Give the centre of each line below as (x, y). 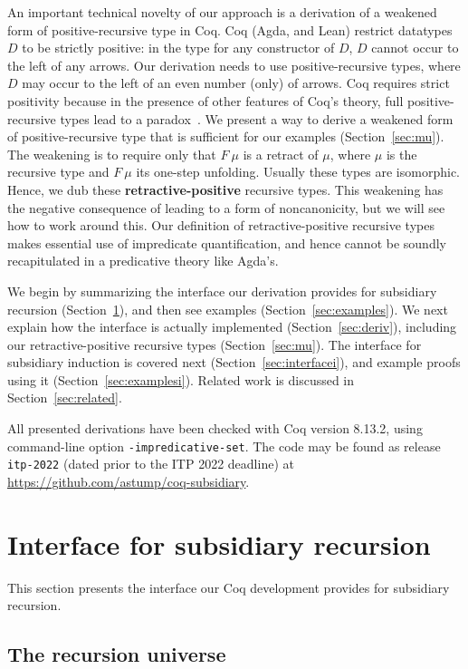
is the (401, 154)
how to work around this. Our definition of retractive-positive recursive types (221, 225)
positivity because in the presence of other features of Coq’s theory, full (205, 100)
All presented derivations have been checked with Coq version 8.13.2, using (215, 428)
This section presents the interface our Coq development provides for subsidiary (229, 587)
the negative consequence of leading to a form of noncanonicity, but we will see (226, 207)
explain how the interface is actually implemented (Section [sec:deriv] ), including (232, 327)
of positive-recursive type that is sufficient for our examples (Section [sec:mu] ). (226, 136)
